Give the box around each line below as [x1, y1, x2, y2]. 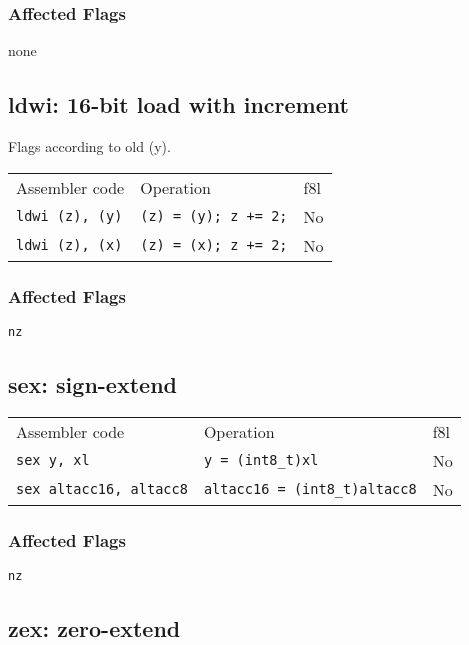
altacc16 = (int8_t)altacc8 [203, 481, 417, 498]
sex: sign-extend [8, 368, 177, 399]
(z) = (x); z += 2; [140, 237, 288, 254]
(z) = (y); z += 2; [140, 208, 288, 225]
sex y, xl [16, 452, 90, 469]
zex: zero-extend [8, 612, 181, 643]
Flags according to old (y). [8, 136, 171, 157]
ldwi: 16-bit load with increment [8, 89, 349, 120]
